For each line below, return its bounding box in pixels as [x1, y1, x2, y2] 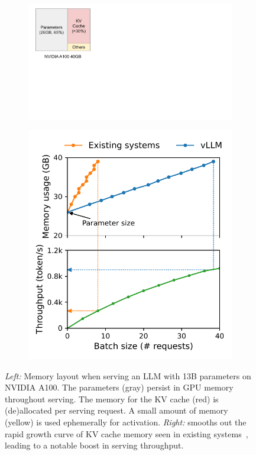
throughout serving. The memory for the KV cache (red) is [5, 392, 219, 405]
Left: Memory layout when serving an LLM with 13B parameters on [5, 369, 251, 382]
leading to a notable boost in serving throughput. [5, 439, 184, 451]
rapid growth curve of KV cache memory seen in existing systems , [5, 427, 248, 440]
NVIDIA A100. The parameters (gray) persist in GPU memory [5, 381, 234, 393]
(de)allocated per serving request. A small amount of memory [5, 404, 228, 417]
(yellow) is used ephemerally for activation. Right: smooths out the [5, 416, 247, 428]
